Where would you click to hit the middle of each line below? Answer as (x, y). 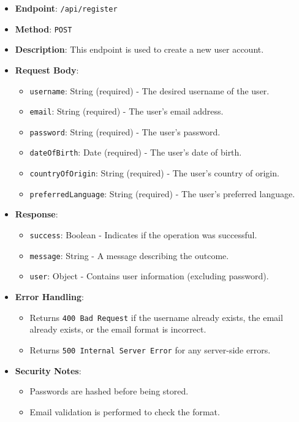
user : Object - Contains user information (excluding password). (149, 276)
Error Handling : (49, 296)
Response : (36, 214)
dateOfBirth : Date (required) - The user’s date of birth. (136, 152)
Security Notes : (48, 370)
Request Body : (47, 70)
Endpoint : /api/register (66, 8)
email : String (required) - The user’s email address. (127, 111)
